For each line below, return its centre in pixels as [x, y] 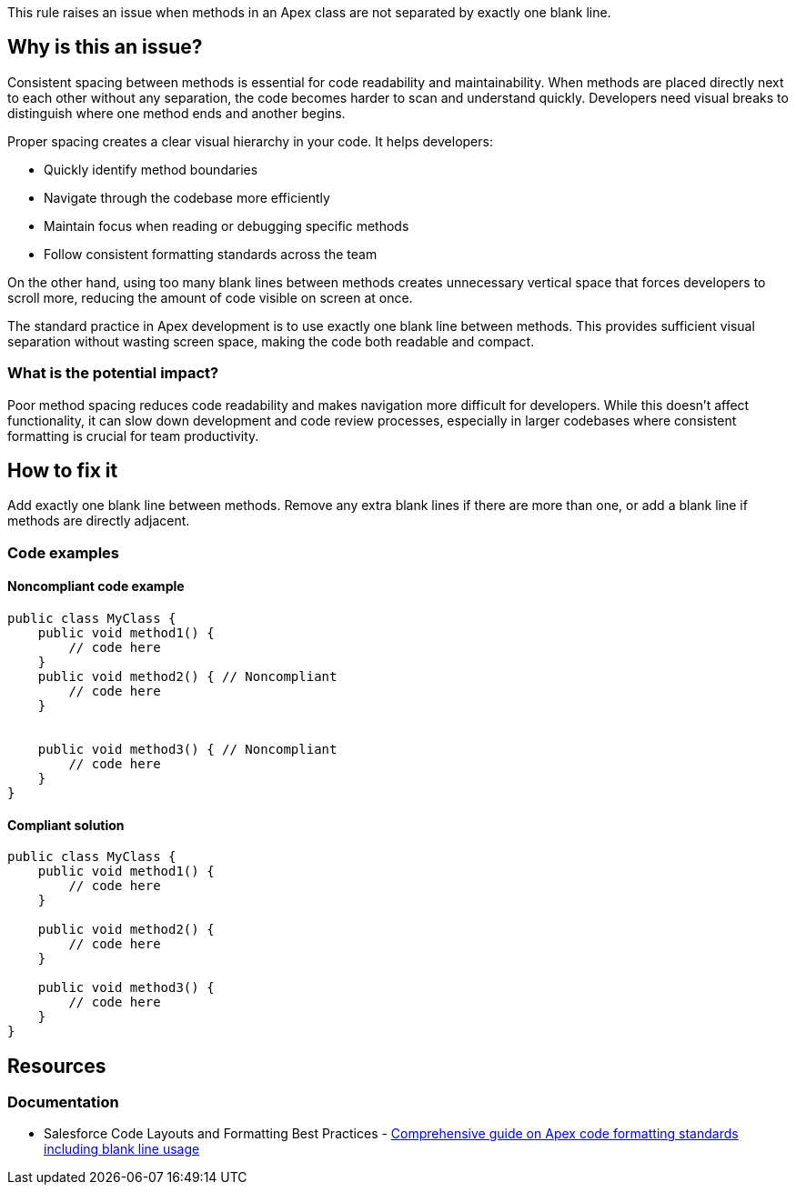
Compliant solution [66, 825]
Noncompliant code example [96, 586]
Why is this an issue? [105, 47]
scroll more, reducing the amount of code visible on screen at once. [210, 297]
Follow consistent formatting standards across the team [211, 254]
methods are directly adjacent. [99, 521]
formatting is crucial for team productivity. [133, 436]
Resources [57, 1066]
